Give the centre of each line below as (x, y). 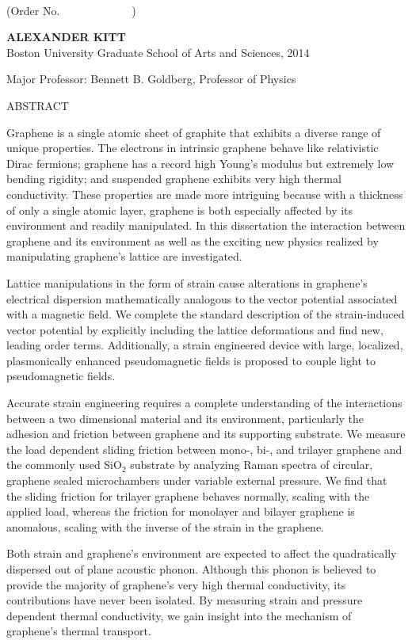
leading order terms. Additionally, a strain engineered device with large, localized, (205, 345)
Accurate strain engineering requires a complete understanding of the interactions (204, 403)
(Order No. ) (71, 10)
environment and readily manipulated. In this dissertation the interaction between (206, 225)
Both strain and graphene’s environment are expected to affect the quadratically (202, 553)
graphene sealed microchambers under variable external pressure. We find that (197, 480)
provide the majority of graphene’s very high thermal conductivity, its (176, 584)
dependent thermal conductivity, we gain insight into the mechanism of (179, 615)
